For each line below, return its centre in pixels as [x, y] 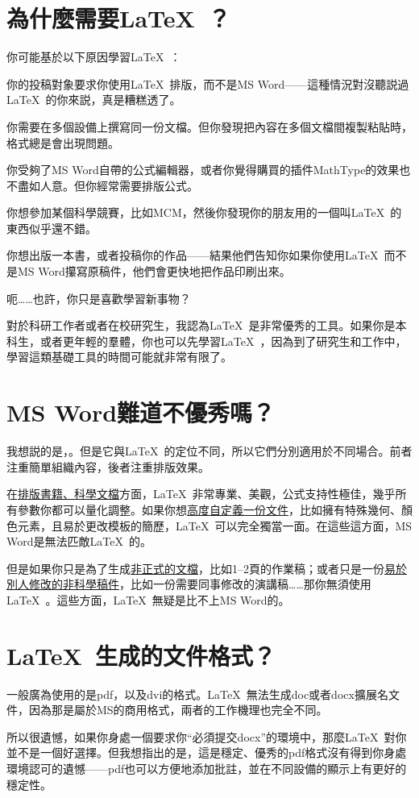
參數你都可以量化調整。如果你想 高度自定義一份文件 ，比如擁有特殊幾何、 [209, 509]
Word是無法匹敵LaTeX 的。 [79, 541]
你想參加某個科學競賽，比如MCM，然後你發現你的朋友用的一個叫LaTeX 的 [204, 212]
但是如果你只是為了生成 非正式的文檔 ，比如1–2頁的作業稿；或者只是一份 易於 [207, 568]
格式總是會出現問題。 [63, 142]
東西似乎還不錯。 [52, 228]
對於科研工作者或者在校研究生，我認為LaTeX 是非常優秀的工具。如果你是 [201, 325]
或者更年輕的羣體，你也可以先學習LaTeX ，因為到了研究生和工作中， [223, 341]
